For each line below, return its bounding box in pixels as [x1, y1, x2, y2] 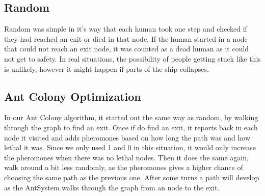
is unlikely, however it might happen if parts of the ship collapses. [4, 63, 209, 74]
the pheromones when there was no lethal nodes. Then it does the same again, [4, 152, 249, 162]
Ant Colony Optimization [4, 88, 141, 104]
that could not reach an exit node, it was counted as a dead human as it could [4, 43, 249, 54]
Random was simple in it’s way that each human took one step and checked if [4, 23, 247, 34]
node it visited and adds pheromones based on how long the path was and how [4, 132, 251, 143]
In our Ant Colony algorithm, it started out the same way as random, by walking [4, 112, 258, 123]
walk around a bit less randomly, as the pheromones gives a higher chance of [4, 162, 243, 173]
